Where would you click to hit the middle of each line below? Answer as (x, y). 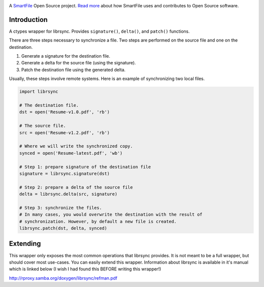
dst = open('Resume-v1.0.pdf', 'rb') (65, 112)
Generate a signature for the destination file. (66, 56)
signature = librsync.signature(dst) (65, 174)
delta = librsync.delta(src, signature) (68, 194)
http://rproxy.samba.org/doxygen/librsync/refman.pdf (63, 278)
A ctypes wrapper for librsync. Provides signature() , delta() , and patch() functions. (99, 31)
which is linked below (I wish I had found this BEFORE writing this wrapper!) (85, 269)
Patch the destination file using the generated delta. (73, 70)
